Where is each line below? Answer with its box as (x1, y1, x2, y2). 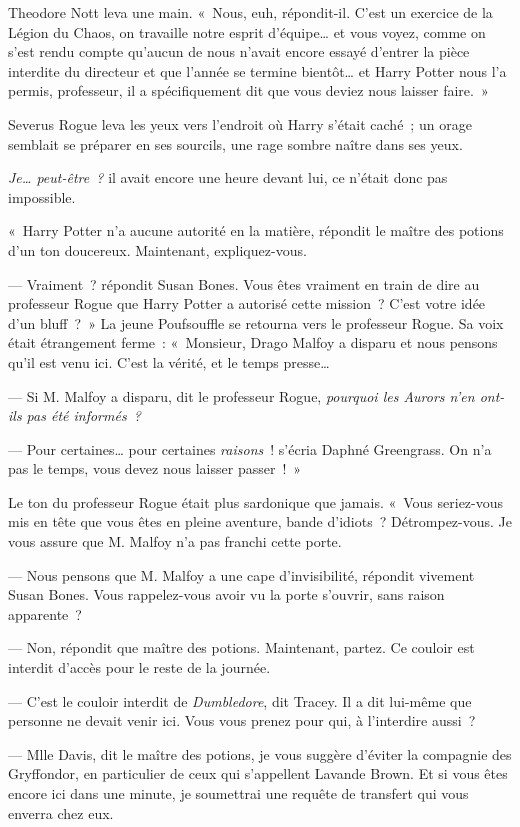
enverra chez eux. (8, 802, 114, 823)
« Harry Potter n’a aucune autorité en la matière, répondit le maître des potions (8, 220, 504, 241)
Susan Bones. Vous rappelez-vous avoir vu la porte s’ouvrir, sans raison (8, 584, 445, 605)
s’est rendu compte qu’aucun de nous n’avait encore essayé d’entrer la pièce (8, 41, 470, 62)
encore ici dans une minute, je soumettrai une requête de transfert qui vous (8, 783, 469, 803)
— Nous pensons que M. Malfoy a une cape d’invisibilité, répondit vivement (8, 564, 475, 585)
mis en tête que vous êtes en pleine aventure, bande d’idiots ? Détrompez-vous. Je (8, 511, 513, 532)
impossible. (8, 186, 76, 207)
